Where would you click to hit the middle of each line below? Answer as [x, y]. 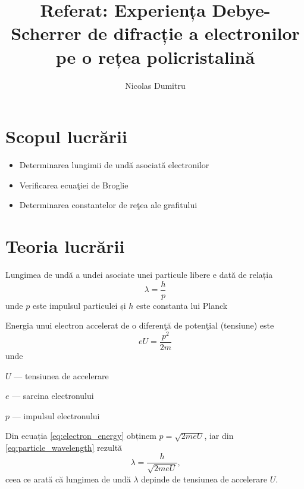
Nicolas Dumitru [155, 85]
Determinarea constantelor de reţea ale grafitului [108, 205]
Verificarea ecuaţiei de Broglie [74, 185]
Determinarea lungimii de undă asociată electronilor [114, 165]
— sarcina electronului [53, 396]
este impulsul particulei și [79, 305]
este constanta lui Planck [182, 305]
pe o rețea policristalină [155, 56]
